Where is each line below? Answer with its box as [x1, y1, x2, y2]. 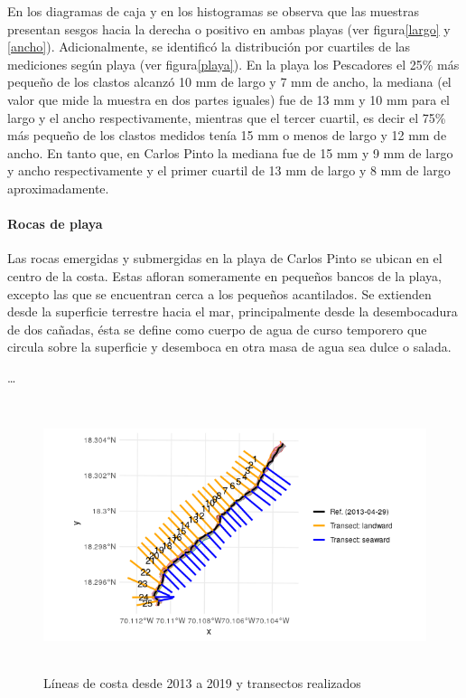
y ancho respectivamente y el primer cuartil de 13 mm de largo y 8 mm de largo [7, 161, 451, 180]
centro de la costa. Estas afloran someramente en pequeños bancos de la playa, [7, 266, 442, 285]
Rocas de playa [7, 214, 103, 233]
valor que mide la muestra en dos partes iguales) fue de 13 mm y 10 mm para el [7, 90, 450, 108]
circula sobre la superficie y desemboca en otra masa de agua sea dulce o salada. [7, 337, 452, 356]
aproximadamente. [7, 178, 109, 197]
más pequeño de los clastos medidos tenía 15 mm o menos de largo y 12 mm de [7, 126, 447, 145]
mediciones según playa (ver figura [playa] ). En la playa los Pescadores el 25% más [7, 54, 460, 73]
